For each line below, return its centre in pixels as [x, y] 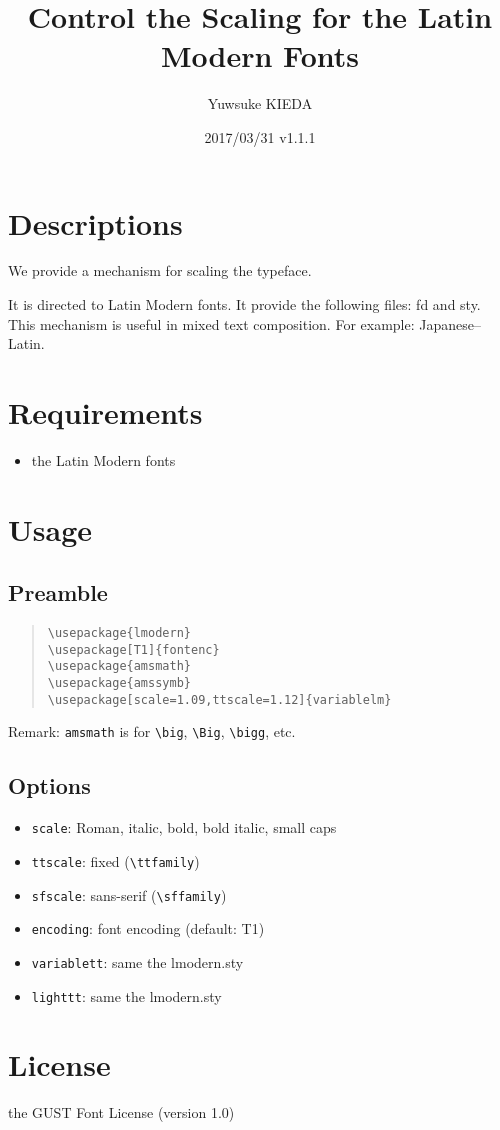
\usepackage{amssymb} [119, 683]
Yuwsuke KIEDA [260, 103]
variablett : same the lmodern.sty [137, 961]
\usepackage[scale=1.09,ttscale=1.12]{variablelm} [219, 699]
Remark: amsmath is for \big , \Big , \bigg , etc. [152, 731]
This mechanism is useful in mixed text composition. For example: [211, 323]
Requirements [105, 412]
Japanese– [450, 323]
